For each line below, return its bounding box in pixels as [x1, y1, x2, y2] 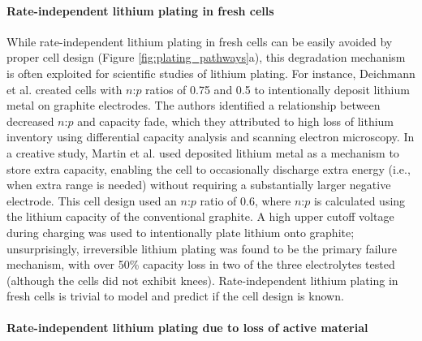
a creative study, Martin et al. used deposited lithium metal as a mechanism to [6, 144, 399, 161]
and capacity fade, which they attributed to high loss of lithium [77, 112, 394, 129]
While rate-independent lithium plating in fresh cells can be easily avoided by [6, 32, 393, 50]
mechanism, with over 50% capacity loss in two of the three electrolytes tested [6, 256, 395, 273]
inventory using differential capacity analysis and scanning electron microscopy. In [6, 128, 415, 145]
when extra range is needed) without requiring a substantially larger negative [6, 176, 391, 193]
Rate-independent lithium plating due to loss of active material [6, 319, 368, 336]
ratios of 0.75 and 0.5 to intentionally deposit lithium [145, 80, 410, 97]
